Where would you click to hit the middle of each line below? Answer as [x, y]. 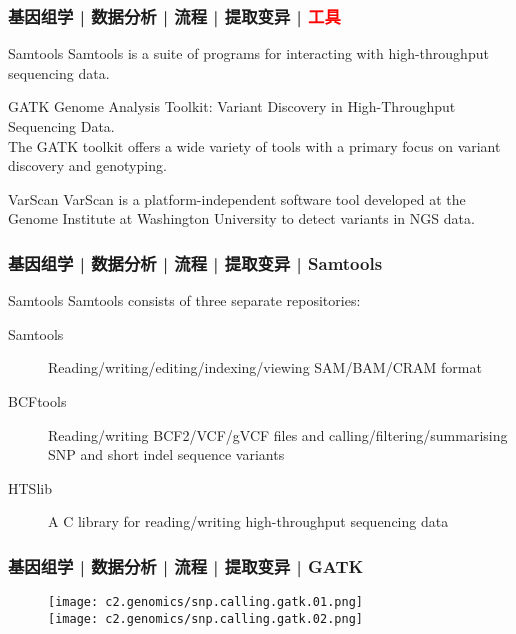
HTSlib [30, 487]
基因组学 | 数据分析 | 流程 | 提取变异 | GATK [186, 565]
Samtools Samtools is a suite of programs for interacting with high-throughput [248, 53]
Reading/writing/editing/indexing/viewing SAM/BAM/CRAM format [265, 367]
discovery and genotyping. [87, 165]
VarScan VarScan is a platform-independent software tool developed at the [237, 198]
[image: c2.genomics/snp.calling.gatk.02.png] [205, 618]
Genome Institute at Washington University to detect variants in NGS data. [241, 218]
